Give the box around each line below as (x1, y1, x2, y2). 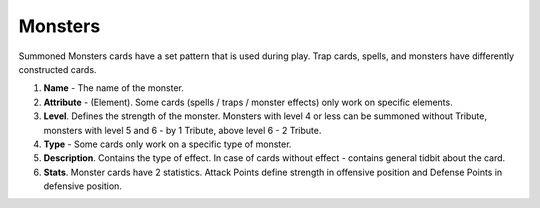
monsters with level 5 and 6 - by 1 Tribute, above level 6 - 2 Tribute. (43, 124, 322, 136)
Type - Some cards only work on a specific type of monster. (43, 138, 292, 150)
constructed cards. (18, 63, 97, 75)
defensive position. (43, 180, 122, 192)
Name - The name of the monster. (43, 82, 184, 94)
